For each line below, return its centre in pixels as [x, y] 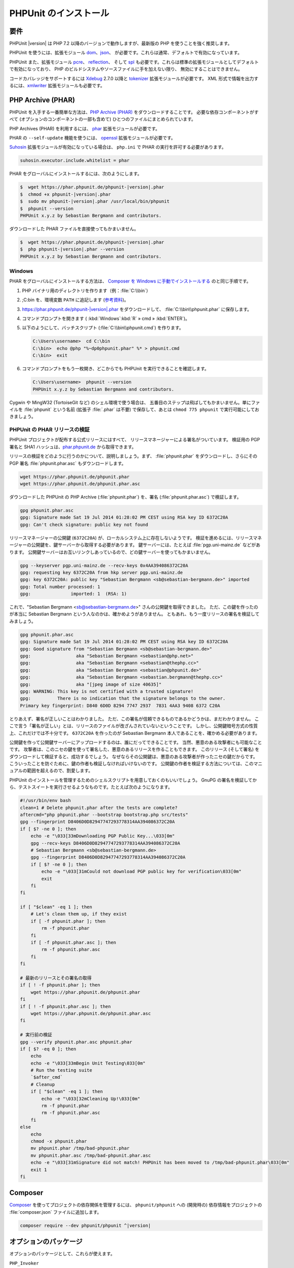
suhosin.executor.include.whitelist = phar [75, 161]
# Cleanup [43, 1084]
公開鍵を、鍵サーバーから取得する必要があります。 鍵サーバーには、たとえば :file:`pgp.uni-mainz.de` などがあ [146, 545]
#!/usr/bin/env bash [45, 801]
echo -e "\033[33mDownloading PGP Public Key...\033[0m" [103, 836]
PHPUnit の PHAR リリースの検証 [50, 430]
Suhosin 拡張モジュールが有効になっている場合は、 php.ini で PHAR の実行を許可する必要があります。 [118, 147]
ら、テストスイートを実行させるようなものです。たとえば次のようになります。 [91, 787]
